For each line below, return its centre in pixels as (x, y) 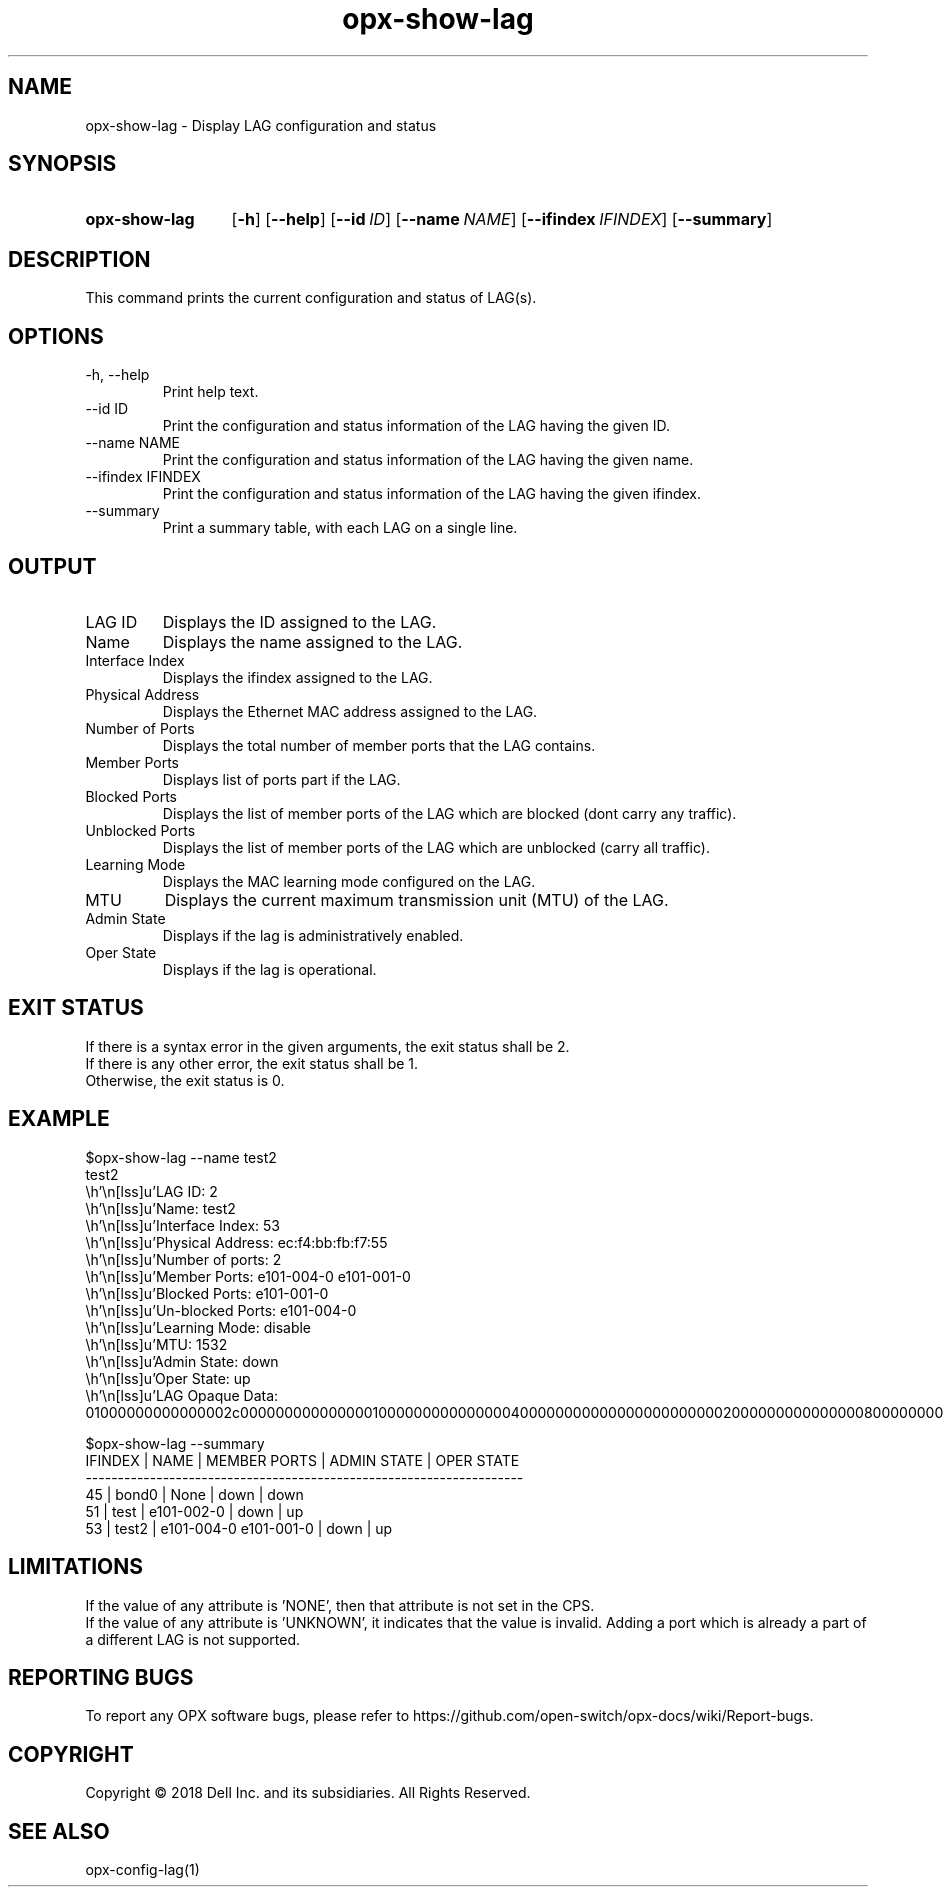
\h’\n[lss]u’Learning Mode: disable (198, 1327)
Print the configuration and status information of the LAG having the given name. (428, 460)
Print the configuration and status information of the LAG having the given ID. (416, 426)
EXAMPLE (59, 1119)
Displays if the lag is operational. (269, 969)
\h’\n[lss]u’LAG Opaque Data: (182, 1395)
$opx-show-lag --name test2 (181, 1157)
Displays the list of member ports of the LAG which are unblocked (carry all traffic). (436, 847)
